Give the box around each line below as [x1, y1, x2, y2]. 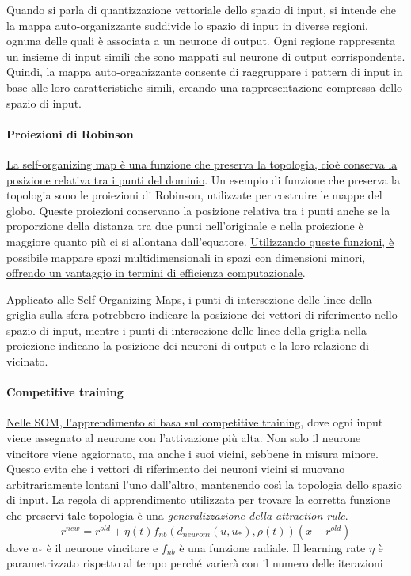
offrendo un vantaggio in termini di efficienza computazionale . [6, 264, 306, 281]
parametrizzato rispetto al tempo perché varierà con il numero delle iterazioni [6, 555, 383, 571]
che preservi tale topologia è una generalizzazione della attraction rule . [6, 507, 348, 524]
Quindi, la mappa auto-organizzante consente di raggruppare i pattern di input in [6, 63, 403, 80]
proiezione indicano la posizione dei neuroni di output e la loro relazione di [6, 337, 369, 354]
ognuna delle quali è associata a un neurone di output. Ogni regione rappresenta [6, 32, 396, 49]
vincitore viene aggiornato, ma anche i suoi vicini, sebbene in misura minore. [6, 445, 379, 461]
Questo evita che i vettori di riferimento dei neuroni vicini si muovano [6, 460, 345, 477]
